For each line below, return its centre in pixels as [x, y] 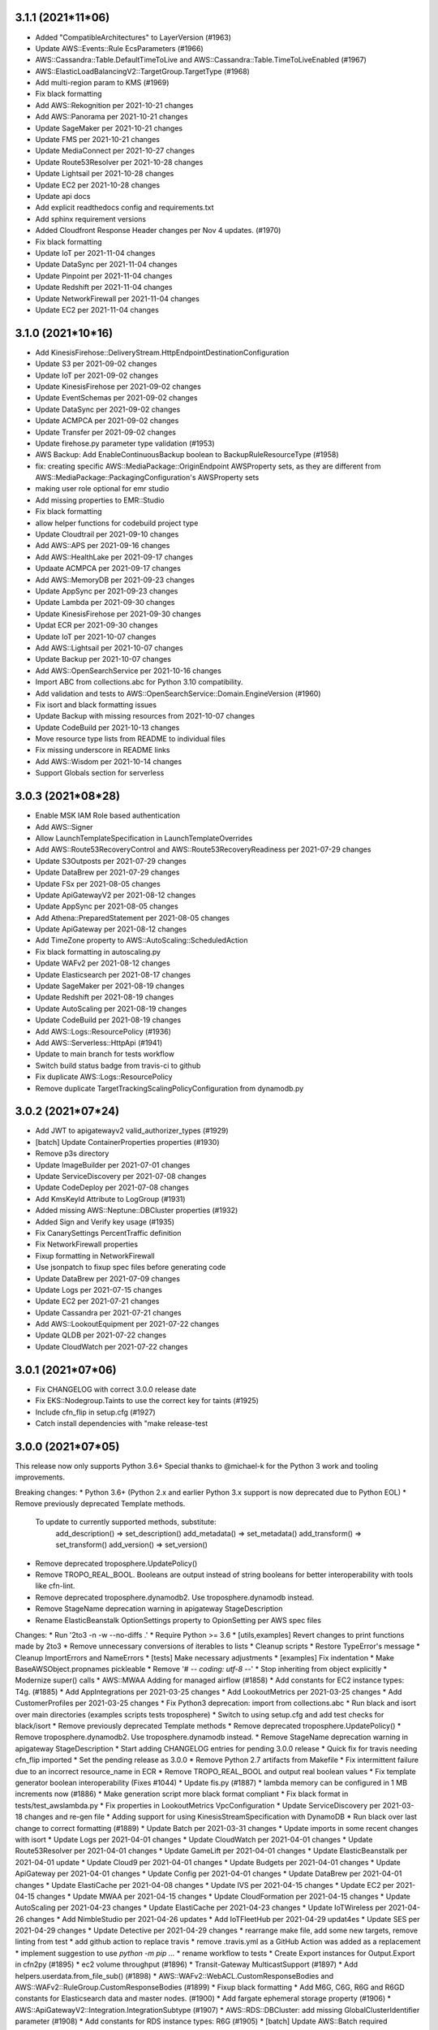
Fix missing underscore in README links [103, 750]
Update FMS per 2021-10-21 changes [97, 140]
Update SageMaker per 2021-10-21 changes [109, 128]
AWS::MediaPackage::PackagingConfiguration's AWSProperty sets [147, 477]
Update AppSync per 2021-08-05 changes [107, 906]
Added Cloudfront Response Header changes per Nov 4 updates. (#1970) [158, 231]
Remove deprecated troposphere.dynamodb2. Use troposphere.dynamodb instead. [175, 1597]
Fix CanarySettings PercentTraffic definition [108, 1233]
